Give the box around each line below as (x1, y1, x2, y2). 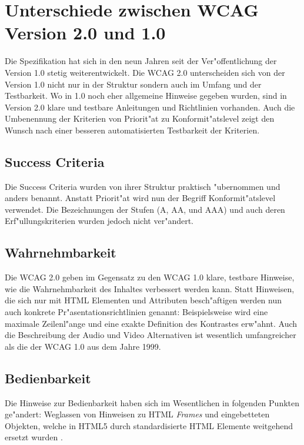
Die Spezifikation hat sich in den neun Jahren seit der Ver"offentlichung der (5, 55, 277, 67)
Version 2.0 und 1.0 (5, 21, 166, 45)
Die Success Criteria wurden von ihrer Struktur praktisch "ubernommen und (5, 180, 280, 192)
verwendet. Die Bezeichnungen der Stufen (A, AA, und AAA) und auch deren (5, 203, 285, 215)
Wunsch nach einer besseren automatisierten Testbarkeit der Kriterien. (5, 123, 260, 136)
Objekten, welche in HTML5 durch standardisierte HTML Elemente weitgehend (5, 419, 293, 431)
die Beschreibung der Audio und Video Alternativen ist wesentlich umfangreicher (5, 329, 296, 341)
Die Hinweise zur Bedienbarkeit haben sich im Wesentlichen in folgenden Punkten (5, 396, 300, 409)
